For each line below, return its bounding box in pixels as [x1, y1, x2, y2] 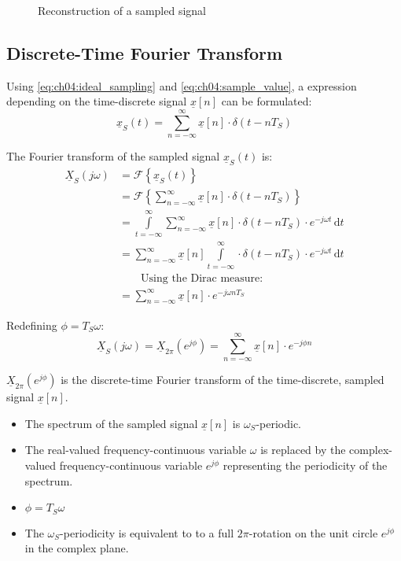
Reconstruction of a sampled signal [38, 2, 206, 18]
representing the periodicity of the [223, 457, 388, 474]
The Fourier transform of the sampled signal [6, 148, 220, 164]
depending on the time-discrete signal [6, 93, 187, 109]
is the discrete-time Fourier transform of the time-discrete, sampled [61, 371, 384, 388]
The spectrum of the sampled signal [24, 415, 198, 431]
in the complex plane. [24, 540, 129, 556]
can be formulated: [221, 93, 312, 109]
